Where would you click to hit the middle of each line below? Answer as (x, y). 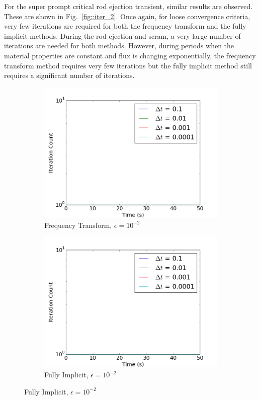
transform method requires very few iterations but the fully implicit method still (128, 65)
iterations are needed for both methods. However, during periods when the (119, 46)
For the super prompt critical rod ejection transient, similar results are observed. (128, 6)
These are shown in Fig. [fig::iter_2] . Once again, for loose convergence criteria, (127, 16)
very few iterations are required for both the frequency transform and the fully (125, 26)
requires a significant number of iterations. (69, 75)
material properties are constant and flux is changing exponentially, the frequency (130, 55)
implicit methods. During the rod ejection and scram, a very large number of (122, 35)
